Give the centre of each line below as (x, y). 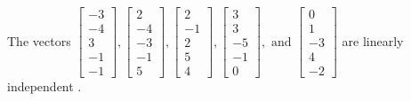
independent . (44, 86)
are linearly (373, 40)
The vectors (39, 40)
